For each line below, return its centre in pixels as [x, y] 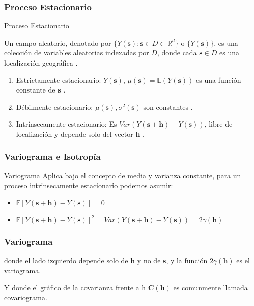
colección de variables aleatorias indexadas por [77, 53]
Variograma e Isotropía [52, 156]
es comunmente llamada [210, 287]
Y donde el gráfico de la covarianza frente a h [75, 287]
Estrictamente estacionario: [59, 80]
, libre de [218, 124]
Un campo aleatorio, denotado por [58, 42]
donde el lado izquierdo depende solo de [66, 261]
